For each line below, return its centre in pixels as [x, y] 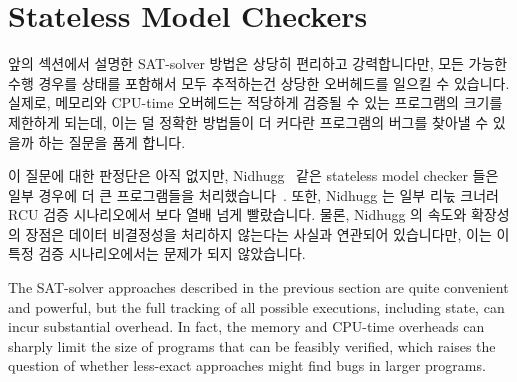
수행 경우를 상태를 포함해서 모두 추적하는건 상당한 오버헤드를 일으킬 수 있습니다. [259, 82]
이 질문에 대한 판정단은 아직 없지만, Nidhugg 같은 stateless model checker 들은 [253, 175]
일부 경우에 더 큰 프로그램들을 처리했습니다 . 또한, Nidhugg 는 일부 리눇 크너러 [253, 194]
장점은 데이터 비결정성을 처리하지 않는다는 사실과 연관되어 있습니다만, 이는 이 [267, 233]
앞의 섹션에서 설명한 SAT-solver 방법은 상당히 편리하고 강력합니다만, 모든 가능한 [258, 63]
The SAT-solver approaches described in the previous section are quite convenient [258, 287]
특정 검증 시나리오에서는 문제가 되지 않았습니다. [157, 253]
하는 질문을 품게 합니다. [112, 141]
